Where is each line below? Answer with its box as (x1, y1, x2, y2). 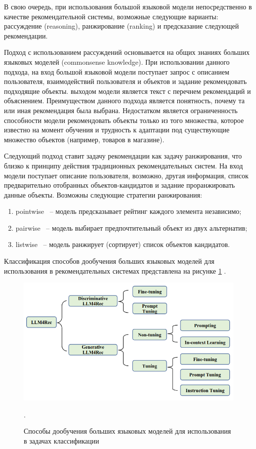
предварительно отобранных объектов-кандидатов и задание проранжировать (4, 180, 235, 190)
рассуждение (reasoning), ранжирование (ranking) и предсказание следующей (4, 21, 239, 31)
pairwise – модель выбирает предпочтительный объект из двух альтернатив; (15, 222, 248, 233)
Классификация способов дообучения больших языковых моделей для (4, 256, 214, 266)
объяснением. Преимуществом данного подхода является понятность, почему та (4, 95, 245, 106)
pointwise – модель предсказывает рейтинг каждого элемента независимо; (15, 206, 242, 216)
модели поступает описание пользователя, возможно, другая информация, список (4, 170, 249, 180)
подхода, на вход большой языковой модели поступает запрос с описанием (4, 66, 229, 77)
